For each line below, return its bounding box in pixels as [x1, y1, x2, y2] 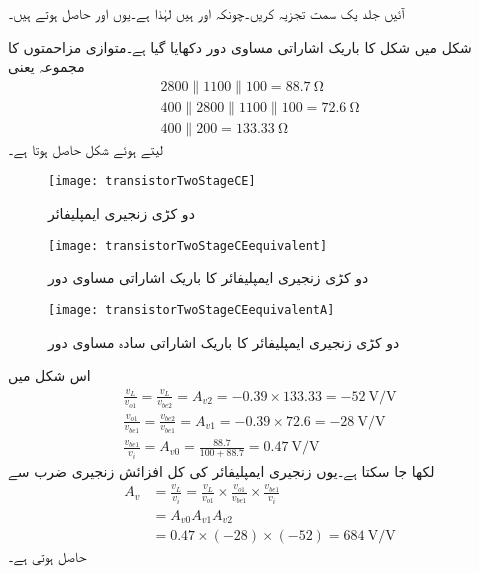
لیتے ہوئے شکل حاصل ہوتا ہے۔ [8, 138, 164, 159]
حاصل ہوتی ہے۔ [8, 546, 87, 567]
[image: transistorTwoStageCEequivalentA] [48, 302, 335, 317]
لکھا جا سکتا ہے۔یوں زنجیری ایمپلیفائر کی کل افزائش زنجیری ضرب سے [8, 460, 435, 481]
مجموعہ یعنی [8, 56, 85, 77]
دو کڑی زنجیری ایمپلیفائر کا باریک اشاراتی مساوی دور [48, 267, 369, 288]
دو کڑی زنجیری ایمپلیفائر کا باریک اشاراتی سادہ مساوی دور [48, 331, 400, 352]
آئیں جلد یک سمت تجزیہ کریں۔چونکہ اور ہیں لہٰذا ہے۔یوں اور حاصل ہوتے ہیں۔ [8, 3, 405, 23]
